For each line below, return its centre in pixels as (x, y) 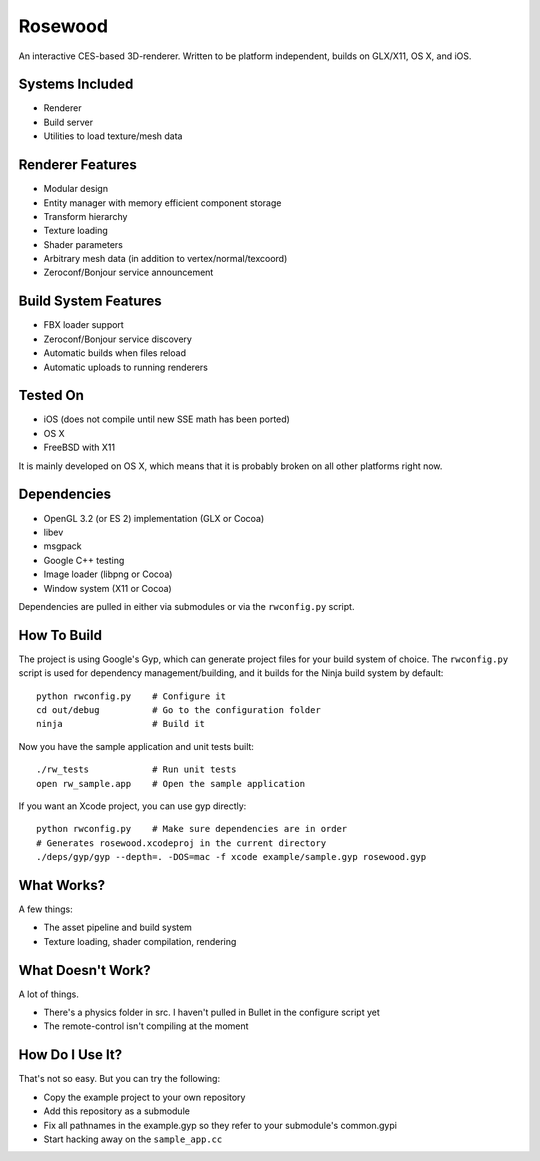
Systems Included (76, 84)
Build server (68, 122)
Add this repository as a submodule (116, 1111)
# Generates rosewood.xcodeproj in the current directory (181, 843)
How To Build (60, 635)
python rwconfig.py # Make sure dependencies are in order (192, 829)
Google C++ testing (84, 560)
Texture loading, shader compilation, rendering (140, 941)
